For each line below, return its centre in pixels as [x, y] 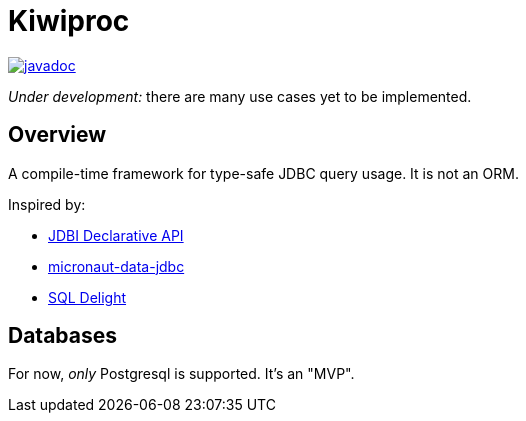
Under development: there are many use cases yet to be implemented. [240, 96]
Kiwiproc [69, 21]
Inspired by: [47, 204]
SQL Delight [87, 297]
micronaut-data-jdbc [116, 266]
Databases [63, 336]
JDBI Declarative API [116, 235]
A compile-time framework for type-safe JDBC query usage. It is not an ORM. [263, 173]
